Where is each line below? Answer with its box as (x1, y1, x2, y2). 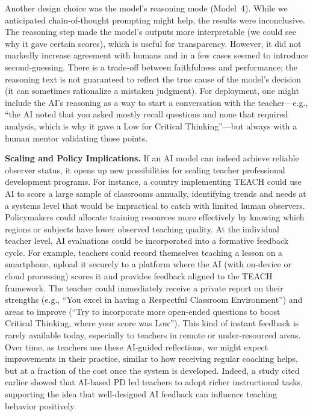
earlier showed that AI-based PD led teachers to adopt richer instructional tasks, (5, 376, 303, 388)
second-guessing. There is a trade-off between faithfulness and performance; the (5, 60, 297, 73)
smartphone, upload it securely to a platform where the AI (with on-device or (5, 258, 291, 270)
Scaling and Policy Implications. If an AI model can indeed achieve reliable (5, 152, 299, 164)
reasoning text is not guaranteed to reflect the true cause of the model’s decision (5, 72, 302, 85)
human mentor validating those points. (5, 131, 148, 144)
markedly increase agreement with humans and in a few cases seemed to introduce (5, 49, 308, 61)
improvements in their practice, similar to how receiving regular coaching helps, (5, 352, 298, 365)
